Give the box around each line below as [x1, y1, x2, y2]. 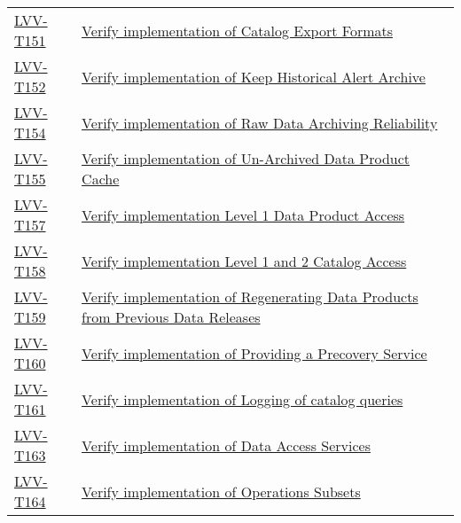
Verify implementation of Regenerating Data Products [82, 286, 418, 307]
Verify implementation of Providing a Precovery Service [82, 342, 427, 363]
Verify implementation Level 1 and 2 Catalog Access [82, 250, 407, 271]
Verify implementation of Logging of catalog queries [82, 388, 403, 410]
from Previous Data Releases [82, 307, 261, 327]
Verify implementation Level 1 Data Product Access [82, 204, 405, 225]
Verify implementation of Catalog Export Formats [82, 20, 394, 41]
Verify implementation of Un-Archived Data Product [82, 148, 410, 168]
